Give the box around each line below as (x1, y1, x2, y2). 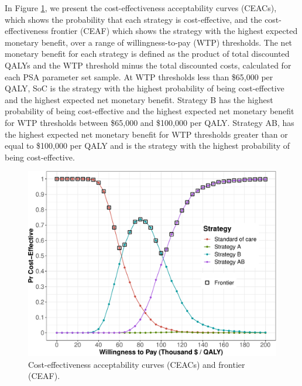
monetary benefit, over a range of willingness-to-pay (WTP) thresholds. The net (5, 36, 293, 48)
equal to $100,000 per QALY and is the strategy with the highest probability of (5, 139, 290, 152)
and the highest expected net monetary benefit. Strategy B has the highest (5, 93, 273, 105)
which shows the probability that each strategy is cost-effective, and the (5, 13, 262, 25)
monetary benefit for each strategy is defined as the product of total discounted (5, 47, 290, 60)
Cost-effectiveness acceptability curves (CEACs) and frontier (28, 358, 245, 370)
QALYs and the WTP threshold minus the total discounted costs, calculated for (5, 59, 291, 71)
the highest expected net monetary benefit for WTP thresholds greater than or (5, 128, 288, 140)
